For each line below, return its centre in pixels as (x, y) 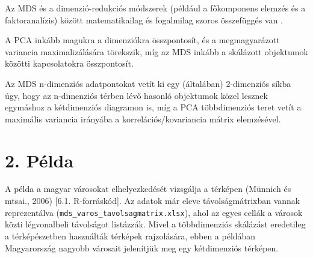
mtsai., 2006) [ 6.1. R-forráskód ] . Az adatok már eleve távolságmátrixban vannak (153, 201)
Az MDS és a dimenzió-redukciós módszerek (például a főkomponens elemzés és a (155, 8)
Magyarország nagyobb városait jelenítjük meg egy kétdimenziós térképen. (142, 247)
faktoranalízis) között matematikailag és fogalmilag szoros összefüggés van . (144, 19)
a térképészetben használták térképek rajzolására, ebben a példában (130, 235)
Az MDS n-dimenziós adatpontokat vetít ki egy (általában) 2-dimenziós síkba (148, 83)
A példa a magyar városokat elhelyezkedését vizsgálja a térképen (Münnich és (148, 189)
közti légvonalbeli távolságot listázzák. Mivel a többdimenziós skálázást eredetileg (155, 224)
